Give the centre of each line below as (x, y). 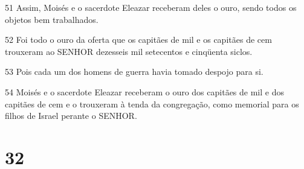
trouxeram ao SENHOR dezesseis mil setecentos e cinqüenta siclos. (129, 51)
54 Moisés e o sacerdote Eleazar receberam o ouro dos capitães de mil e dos (144, 91)
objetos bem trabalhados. (52, 19)
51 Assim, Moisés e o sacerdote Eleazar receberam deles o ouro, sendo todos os (151, 7)
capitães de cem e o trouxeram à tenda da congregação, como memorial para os (152, 104)
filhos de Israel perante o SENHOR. (71, 116)
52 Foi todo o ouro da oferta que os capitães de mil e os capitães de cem (138, 40)
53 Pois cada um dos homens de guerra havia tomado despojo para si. (134, 72)
